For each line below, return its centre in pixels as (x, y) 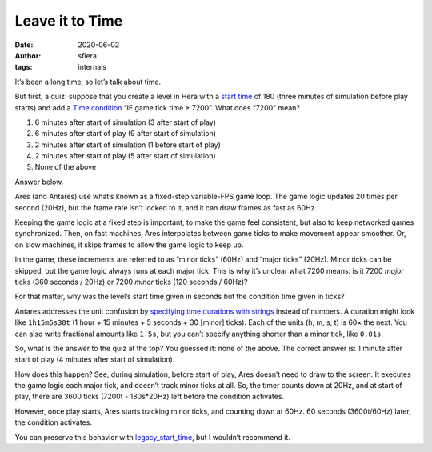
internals (92, 67)
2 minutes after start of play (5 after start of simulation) (125, 156)
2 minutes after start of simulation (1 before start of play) (128, 145)
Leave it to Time (69, 21)
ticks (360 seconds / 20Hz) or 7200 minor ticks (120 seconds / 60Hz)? (131, 282)
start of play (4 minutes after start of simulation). (95, 359)
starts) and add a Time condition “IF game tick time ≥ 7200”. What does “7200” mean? (157, 107)
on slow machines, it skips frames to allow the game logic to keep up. (129, 245)
